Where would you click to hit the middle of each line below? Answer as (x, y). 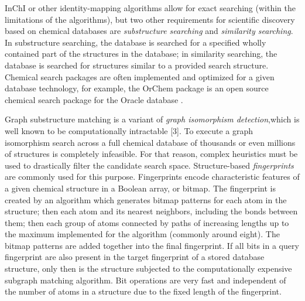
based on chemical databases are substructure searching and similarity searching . (149, 31)
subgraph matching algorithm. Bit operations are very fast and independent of (145, 280)
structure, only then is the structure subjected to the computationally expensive (148, 268)
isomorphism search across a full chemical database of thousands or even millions (150, 142)
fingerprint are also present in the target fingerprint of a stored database (135, 257)
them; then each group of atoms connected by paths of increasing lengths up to (147, 222)
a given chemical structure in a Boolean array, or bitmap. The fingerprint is (140, 188)
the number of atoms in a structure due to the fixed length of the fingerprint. (143, 291)
